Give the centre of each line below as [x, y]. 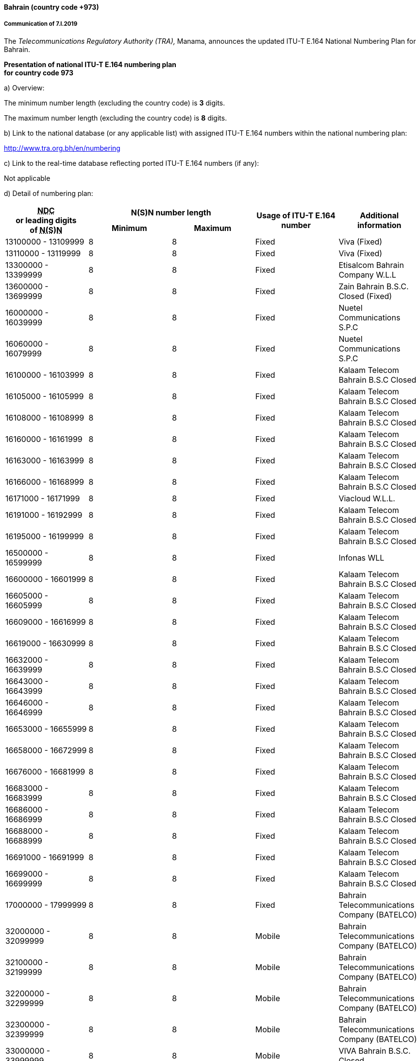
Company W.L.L [367, 274]
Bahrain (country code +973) [51, 7]
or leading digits [46, 220]
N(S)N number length [171, 212]
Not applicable [27, 178]
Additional [379, 215]
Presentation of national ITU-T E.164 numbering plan [90, 64]
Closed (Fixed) [365, 296]
